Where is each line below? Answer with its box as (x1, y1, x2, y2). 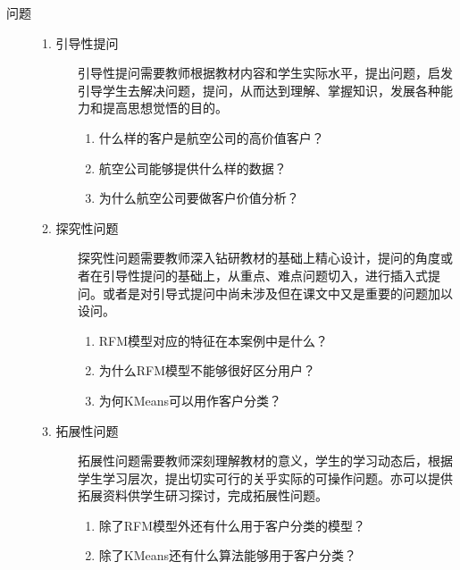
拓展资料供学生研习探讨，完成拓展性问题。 (78, 486, 328, 505)
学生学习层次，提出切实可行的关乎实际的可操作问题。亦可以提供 (78, 468, 453, 487)
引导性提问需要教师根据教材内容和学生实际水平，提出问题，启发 (78, 63, 453, 82)
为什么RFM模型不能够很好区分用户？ (98, 361, 316, 380)
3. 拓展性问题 (42, 421, 119, 440)
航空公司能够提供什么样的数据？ (98, 158, 287, 177)
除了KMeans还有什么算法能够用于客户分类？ (98, 546, 357, 565)
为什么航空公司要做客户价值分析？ (98, 189, 299, 207)
